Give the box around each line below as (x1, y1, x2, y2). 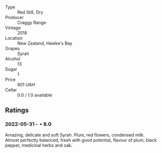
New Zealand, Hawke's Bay (17, 40, 73, 46)
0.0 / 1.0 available (17, 92, 53, 98)
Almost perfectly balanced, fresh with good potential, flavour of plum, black (5, 137, 157, 143)
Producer (5, 15, 24, 20)
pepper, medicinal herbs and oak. (5, 142, 73, 148)
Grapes (5, 46, 20, 51)
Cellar (5, 87, 17, 93)
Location (5, 35, 23, 41)
